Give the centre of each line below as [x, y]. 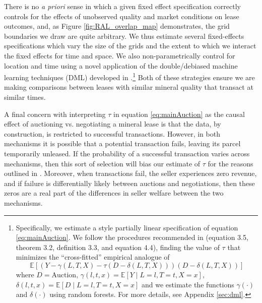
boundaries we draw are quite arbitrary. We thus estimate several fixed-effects [124, 36]
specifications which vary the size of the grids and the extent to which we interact [130, 46]
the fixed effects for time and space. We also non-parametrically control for [120, 55]
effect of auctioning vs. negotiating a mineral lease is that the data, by [113, 124]
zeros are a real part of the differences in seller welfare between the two [114, 193]
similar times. [25, 97]
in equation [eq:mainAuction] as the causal [179, 114]
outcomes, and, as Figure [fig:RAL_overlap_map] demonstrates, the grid [117, 26]
